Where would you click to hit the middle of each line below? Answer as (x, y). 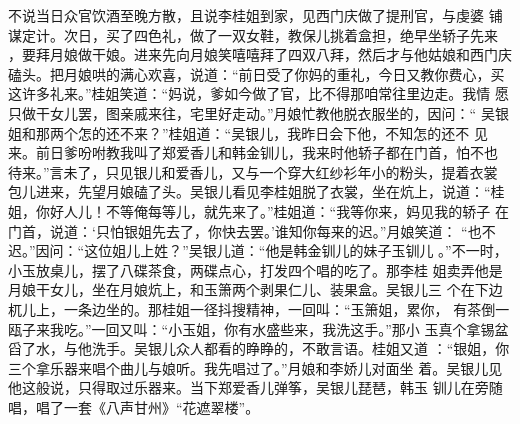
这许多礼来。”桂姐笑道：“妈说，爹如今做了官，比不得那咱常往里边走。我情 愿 (258, 93)
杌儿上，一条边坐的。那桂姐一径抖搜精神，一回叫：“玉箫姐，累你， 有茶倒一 (259, 308)
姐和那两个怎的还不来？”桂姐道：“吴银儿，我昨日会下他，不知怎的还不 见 (248, 132)
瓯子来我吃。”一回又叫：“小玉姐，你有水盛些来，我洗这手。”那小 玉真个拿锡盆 (258, 328)
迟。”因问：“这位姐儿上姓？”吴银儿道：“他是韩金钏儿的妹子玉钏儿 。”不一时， (258, 250)
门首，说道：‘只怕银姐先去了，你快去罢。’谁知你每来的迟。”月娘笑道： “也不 (252, 230)
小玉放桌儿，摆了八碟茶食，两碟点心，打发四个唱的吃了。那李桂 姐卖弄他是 (255, 269)
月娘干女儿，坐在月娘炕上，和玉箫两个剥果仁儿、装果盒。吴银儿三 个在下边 (255, 289)
